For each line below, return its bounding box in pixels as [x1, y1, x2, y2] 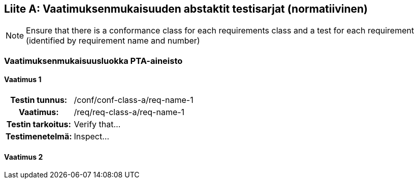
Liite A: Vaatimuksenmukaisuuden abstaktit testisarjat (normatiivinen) [4, 3, 368, 15]
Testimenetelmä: [6, 131, 72, 142]
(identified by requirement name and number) [26, 35, 200, 46]
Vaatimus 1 [4, 75, 42, 84]
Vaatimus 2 [4, 152, 43, 161]
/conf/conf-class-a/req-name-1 [74, 95, 194, 105]
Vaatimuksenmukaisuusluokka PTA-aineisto [4, 55, 183, 66]
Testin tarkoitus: [6, 119, 71, 130]
